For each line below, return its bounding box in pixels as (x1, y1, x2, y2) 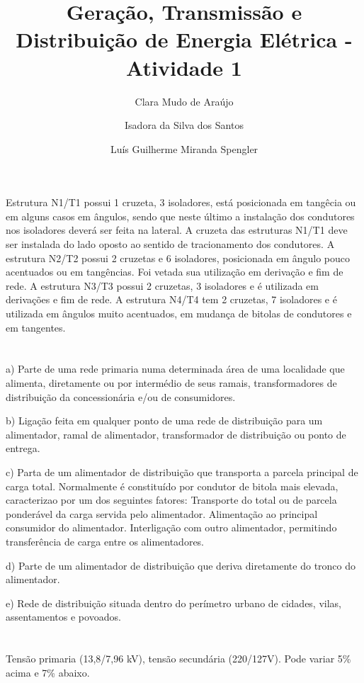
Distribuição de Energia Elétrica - (16, 25, 353, 54)
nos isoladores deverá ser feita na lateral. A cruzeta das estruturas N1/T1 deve (6, 222, 348, 237)
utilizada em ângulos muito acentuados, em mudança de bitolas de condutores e (6, 306, 352, 321)
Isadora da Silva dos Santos (125, 118, 244, 132)
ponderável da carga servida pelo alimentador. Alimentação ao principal (6, 506, 318, 521)
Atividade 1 (126, 52, 242, 81)
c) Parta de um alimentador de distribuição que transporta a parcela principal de (6, 464, 358, 479)
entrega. (6, 441, 40, 456)
